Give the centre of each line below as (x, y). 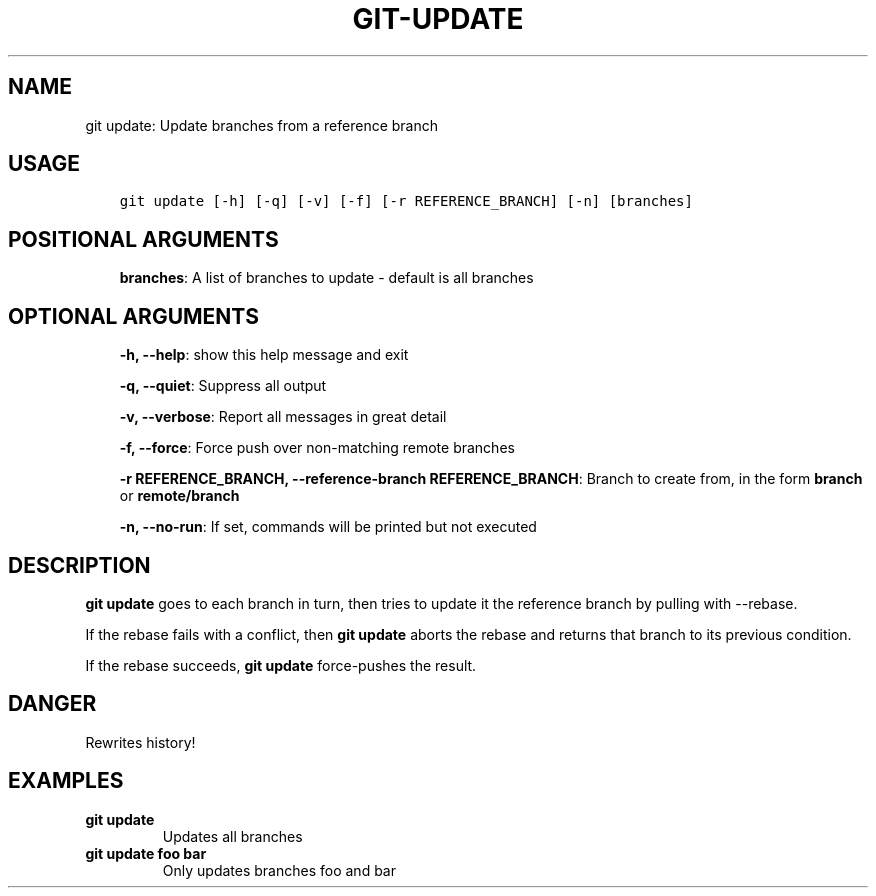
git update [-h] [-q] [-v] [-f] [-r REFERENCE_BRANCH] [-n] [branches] (406, 201)
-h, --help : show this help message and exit (264, 355)
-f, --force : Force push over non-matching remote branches (317, 448)
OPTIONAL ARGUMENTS (133, 316)
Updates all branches (232, 836)
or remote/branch (179, 496)
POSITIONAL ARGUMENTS (143, 239)
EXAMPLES (66, 781)
